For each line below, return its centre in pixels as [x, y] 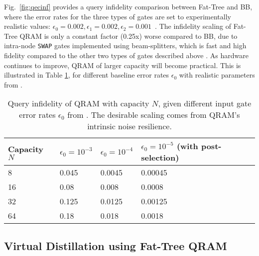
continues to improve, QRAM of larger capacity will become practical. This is [123, 65]
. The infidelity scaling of [193, 26]
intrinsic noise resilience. [129, 126]
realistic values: [27, 26]
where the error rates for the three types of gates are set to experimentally [118, 16]
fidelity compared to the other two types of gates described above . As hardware [126, 55]
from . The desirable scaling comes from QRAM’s [154, 115]
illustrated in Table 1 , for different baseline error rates [87, 75]
